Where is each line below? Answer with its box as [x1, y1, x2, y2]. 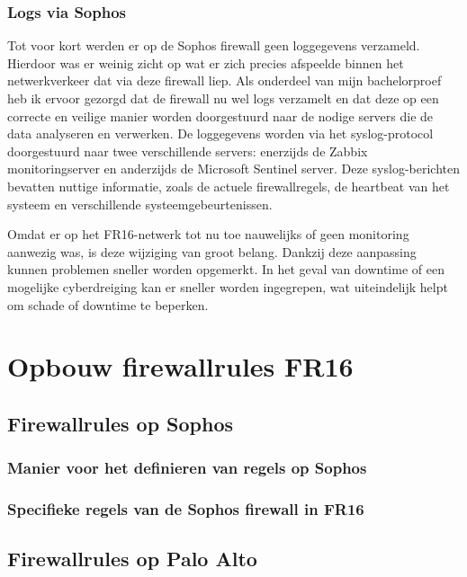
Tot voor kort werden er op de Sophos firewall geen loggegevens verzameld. [7, 36, 420, 55]
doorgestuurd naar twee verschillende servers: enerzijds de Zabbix [7, 141, 368, 160]
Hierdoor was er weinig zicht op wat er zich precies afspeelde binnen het [7, 53, 404, 72]
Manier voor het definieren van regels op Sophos [7, 457, 367, 479]
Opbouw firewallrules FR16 [7, 348, 354, 385]
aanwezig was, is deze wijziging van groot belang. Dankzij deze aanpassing [7, 242, 417, 261]
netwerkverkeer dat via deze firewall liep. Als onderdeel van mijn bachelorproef [7, 71, 442, 90]
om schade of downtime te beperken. [7, 295, 209, 314]
